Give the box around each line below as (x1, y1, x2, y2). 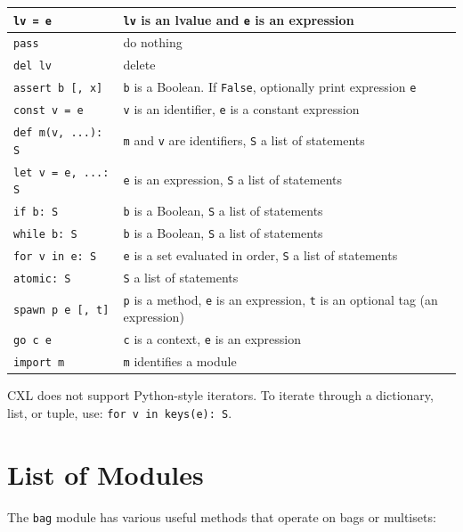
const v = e (13, 104, 84, 118)
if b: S (13, 206, 59, 219)
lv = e (13, 14, 52, 28)
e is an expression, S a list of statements (123, 170, 343, 189)
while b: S (13, 228, 77, 241)
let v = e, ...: (13, 166, 110, 179)
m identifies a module (123, 352, 237, 371)
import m (13, 356, 65, 370)
